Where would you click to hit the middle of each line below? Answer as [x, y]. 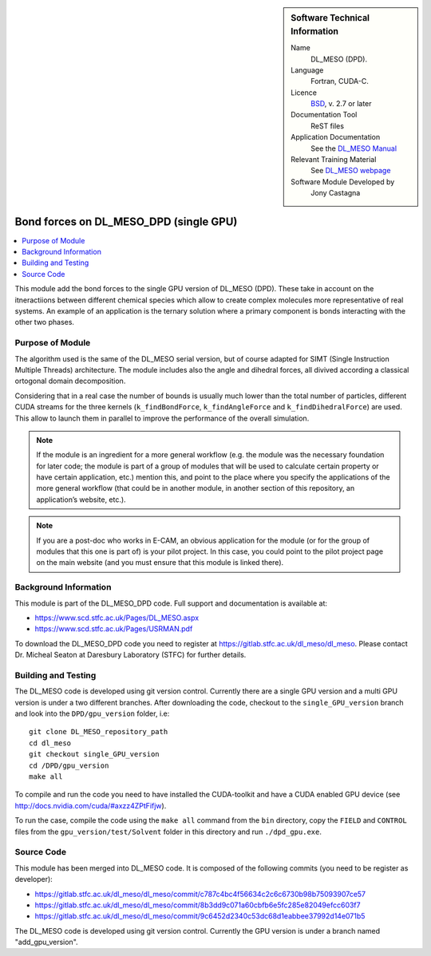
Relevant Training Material [334, 160]
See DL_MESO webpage [351, 171]
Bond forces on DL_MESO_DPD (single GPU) [126, 221]
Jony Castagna [336, 193]
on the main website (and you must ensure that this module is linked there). [160, 563]
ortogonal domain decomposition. [70, 381]
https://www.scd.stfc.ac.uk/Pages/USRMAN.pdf [114, 629]
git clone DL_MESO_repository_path [99, 732]
